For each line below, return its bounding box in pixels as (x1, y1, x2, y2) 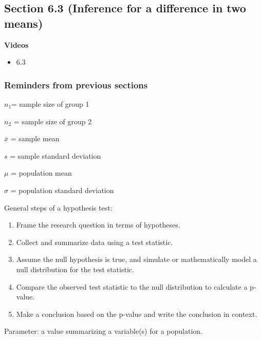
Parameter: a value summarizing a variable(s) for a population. (4, 326, 202, 336)
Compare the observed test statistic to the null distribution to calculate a (16, 281, 248, 292)
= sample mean (10, 133, 60, 144)
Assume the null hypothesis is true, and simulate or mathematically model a (16, 254, 257, 265)
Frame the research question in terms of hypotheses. (16, 219, 180, 230)
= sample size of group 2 (13, 116, 92, 126)
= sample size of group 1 (11, 99, 89, 109)
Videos (4, 39, 29, 50)
